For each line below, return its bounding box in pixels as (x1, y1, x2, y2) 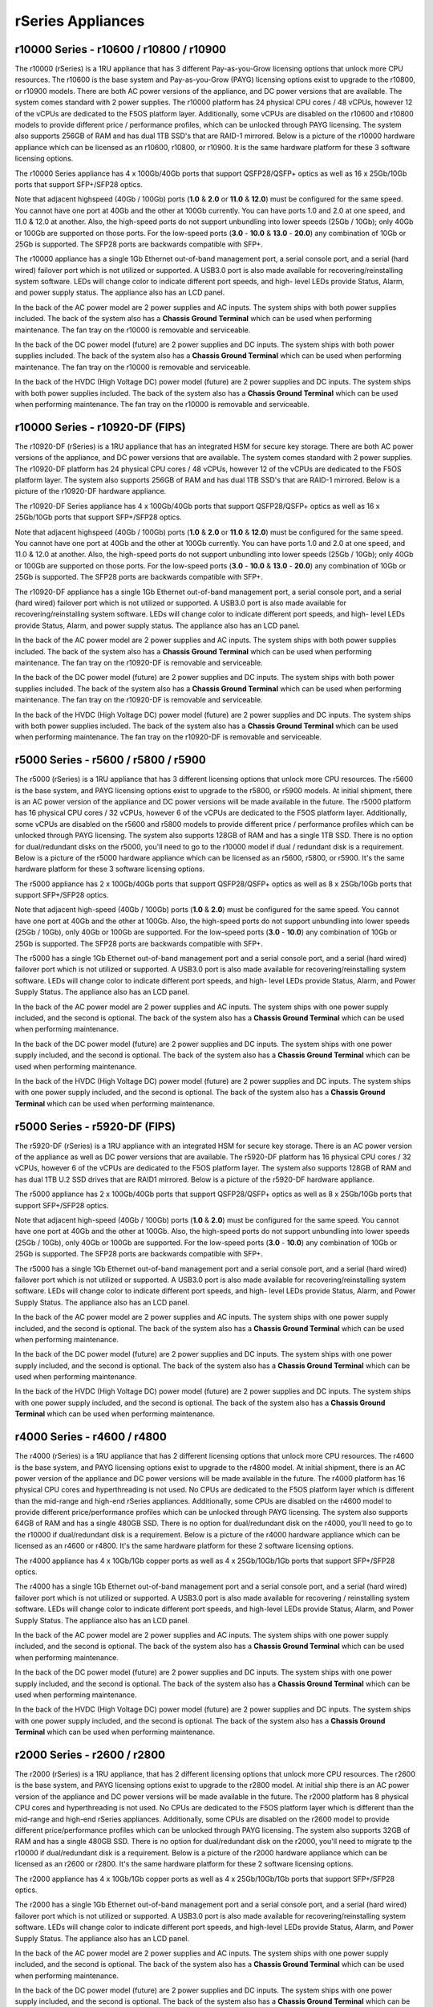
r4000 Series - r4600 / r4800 (14, 1430, 168, 1444)
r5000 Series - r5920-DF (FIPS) (14, 1120, 176, 1134)
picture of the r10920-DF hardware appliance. (14, 486, 167, 496)
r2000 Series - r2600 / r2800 (14, 1748, 166, 1761)
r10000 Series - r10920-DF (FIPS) (14, 420, 186, 434)
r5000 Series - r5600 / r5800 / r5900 (14, 753, 206, 767)
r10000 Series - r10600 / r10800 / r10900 (14, 43, 227, 56)
